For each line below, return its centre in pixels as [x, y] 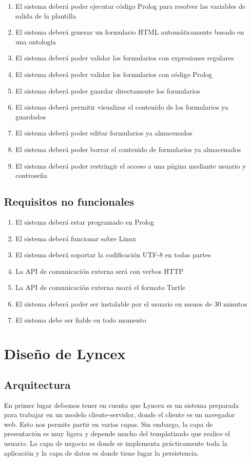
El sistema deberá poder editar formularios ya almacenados [104, 133]
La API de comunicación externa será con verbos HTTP [99, 271]
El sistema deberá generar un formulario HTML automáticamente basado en [130, 32]
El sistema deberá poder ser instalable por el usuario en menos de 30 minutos [131, 303]
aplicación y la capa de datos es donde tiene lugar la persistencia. [102, 452]
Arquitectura [37, 384]
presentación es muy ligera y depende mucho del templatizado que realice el [117, 433]
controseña [31, 175]
